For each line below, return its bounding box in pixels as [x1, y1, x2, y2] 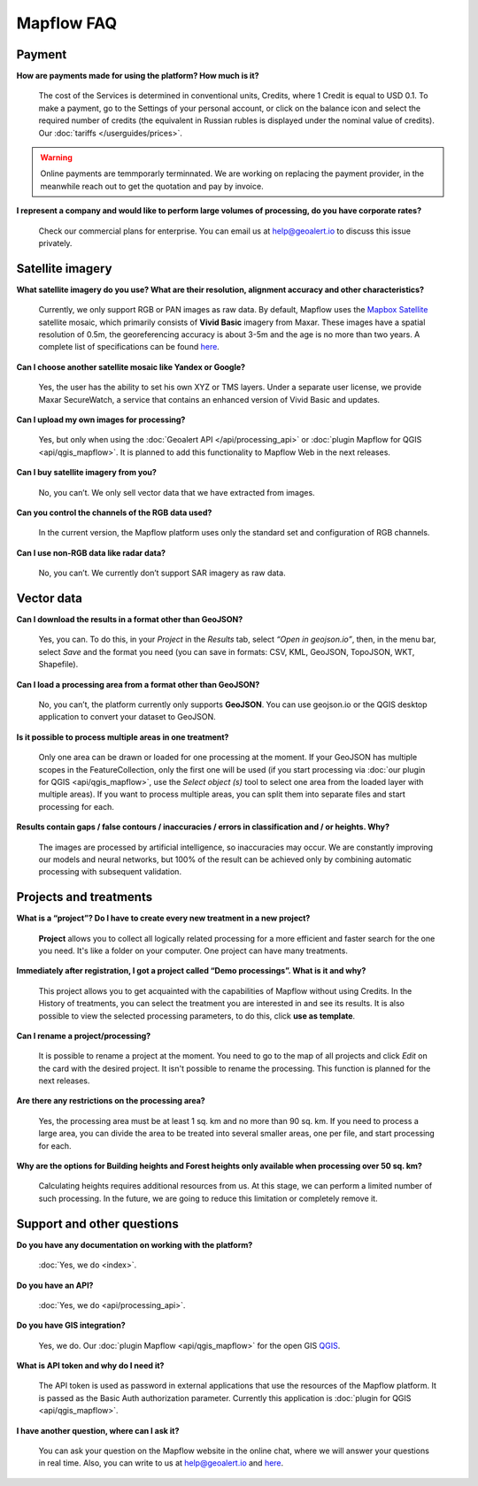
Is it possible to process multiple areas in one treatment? [16, 731, 229, 743]
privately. [38, 237, 73, 248]
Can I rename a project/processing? [16, 1030, 151, 1041]
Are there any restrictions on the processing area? [16, 1096, 205, 1106]
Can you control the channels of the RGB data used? [16, 507, 212, 518]
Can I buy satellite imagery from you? [16, 467, 157, 478]
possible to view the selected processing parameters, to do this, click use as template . [38, 1010, 356, 1021]
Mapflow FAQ [16, 13, 118, 33]
